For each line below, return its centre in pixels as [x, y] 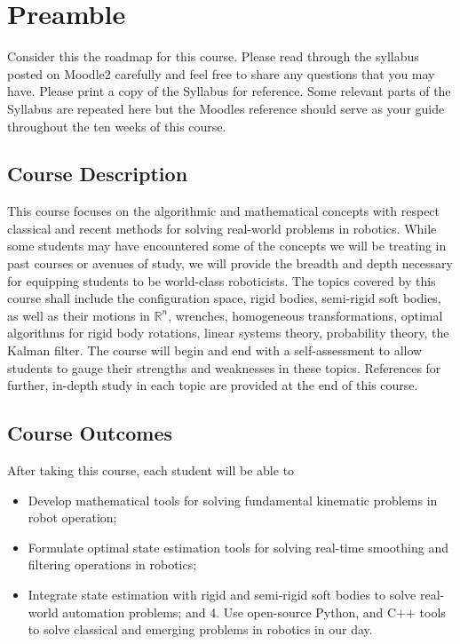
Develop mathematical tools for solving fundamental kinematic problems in [233, 500]
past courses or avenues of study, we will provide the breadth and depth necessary [230, 263]
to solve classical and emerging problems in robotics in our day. [200, 629]
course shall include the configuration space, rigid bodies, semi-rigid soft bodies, [224, 298]
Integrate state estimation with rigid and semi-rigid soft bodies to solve [222, 594]
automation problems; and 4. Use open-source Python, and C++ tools [254, 612]
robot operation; [72, 517]
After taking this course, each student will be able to [151, 470]
